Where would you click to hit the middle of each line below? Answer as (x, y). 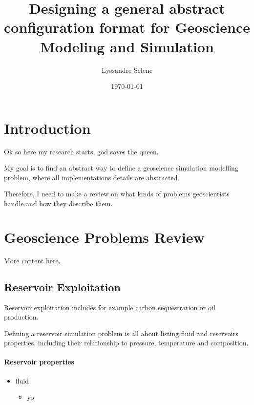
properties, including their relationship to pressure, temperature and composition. (126, 343)
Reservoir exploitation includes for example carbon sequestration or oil (110, 307)
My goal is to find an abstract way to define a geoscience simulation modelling (121, 168)
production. (21, 317)
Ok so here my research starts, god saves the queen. (81, 151)
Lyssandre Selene (127, 70)
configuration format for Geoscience (127, 27)
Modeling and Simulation (127, 46)
